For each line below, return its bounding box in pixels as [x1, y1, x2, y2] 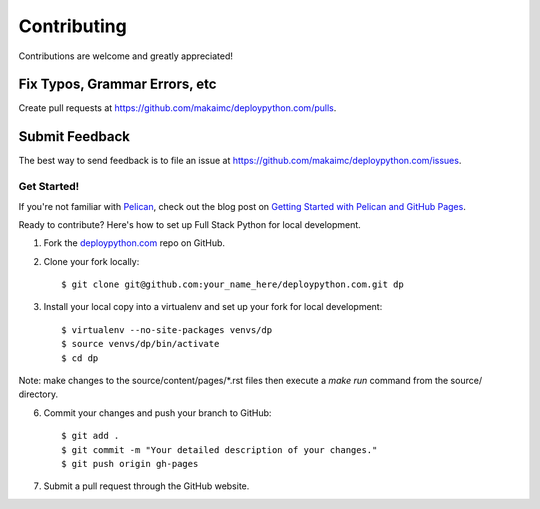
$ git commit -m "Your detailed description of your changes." [61, 444, 378, 455]
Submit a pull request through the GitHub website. [43, 480, 250, 492]
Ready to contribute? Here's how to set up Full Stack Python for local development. [18, 218, 362, 230]
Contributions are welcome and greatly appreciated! [18, 50, 234, 62]
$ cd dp [61, 352, 99, 364]
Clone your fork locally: [43, 255, 140, 267]
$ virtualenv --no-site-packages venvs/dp [61, 324, 273, 335]
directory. [18, 388, 59, 400]
